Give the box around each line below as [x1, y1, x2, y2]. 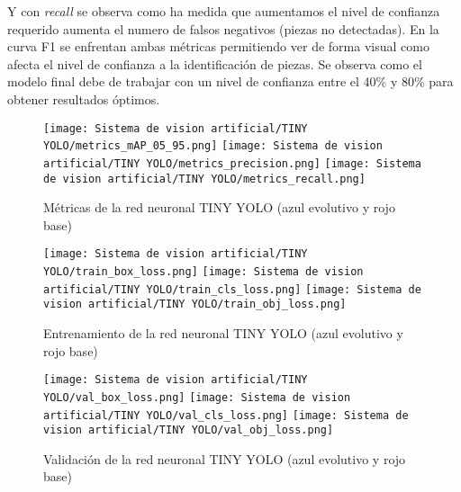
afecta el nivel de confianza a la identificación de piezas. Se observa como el [7, 54, 422, 73]
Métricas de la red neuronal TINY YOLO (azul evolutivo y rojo [43, 198, 395, 217]
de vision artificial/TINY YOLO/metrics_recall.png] [43, 172, 366, 185]
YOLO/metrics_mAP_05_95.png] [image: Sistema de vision [43, 139, 383, 153]
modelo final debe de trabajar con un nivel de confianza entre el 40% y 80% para [7, 72, 454, 91]
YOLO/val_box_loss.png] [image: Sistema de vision [43, 390, 351, 404]
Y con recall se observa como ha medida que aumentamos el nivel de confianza [7, 2, 440, 20]
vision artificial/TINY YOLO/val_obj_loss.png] [43, 424, 334, 437]
